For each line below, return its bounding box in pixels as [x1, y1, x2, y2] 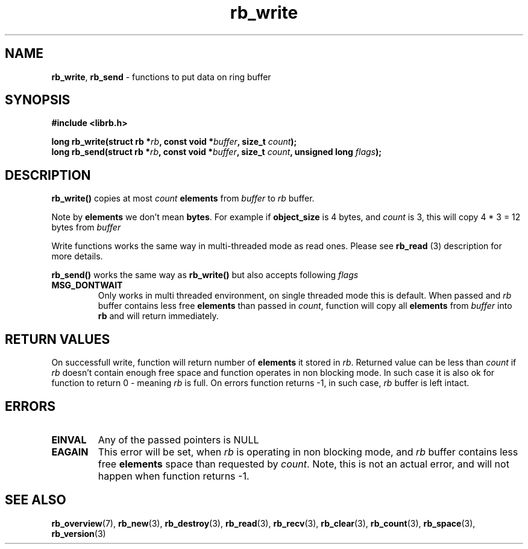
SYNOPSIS [5, 92, 71, 108]
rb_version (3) [51, 528, 106, 539]
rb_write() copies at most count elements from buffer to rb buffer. [51, 193, 315, 204]
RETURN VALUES [5, 331, 110, 347]
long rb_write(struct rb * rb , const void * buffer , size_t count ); [51, 136, 297, 147]
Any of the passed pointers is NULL [98, 433, 259, 446]
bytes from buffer [51, 222, 121, 233]
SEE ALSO [5, 492, 66, 508]
